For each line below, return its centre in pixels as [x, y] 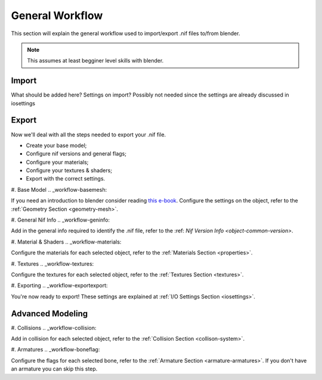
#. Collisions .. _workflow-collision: [54, 328]
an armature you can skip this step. [54, 369]
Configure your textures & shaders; [69, 170]
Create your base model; [56, 145]
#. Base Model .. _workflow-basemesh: [59, 189]
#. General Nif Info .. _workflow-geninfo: [61, 220]
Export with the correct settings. [66, 179]
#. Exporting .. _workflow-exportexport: [59, 285]
